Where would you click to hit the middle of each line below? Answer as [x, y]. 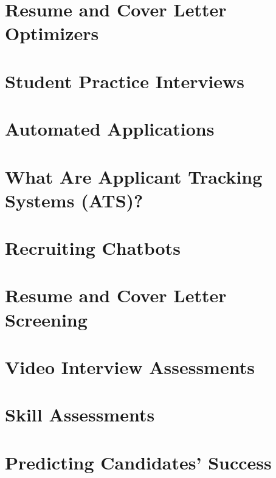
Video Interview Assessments [130, 367]
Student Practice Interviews [125, 81]
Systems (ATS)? [74, 200]
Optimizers [52, 33]
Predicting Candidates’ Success [138, 462]
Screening [46, 319]
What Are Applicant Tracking [134, 176]
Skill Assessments [80, 414]
